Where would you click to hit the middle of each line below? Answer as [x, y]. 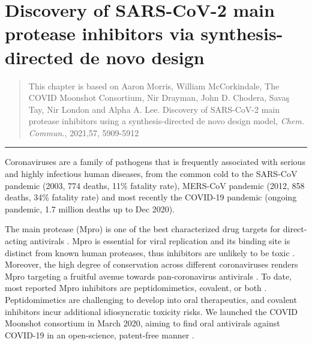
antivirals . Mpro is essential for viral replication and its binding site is [160, 241]
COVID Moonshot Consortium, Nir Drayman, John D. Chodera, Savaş [159, 97]
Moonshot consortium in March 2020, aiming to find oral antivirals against [142, 323]
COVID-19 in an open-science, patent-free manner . [100, 334]
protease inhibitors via [100, 33]
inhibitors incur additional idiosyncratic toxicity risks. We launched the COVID [151, 311]
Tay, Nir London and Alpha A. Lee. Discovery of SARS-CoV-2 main [154, 109]
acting [16, 241]
